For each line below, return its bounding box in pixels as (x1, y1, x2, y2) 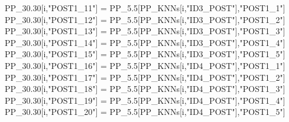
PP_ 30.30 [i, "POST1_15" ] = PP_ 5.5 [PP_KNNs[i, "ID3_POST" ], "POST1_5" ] (5, 48, 285, 60)
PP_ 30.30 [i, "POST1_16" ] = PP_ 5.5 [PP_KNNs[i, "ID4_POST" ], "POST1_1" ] (5, 59, 285, 71)
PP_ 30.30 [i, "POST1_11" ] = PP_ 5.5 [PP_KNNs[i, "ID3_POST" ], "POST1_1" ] (5, 2, 285, 14)
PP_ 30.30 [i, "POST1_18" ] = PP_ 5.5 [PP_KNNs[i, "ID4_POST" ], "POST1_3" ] (5, 83, 285, 95)
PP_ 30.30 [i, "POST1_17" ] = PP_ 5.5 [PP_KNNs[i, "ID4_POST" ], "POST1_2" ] (5, 71, 285, 83)
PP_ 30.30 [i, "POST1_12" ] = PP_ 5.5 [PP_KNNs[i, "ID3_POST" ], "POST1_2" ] (5, 13, 285, 25)
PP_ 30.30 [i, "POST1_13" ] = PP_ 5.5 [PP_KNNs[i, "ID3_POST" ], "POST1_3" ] (5, 25, 285, 37)
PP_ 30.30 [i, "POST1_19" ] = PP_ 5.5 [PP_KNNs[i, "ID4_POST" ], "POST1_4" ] (5, 94, 285, 106)
